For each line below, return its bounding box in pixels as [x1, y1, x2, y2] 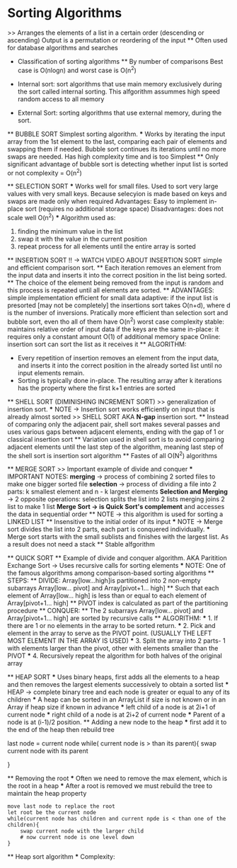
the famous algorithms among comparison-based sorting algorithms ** [7, 569, 214, 578]
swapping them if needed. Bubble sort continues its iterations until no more [7, 144, 226, 153]
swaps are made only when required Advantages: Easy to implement [7, 197, 207, 206]
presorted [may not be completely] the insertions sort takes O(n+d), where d [7, 301, 231, 309]
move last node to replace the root [7, 803, 115, 810]
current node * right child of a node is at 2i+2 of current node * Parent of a [7, 710, 226, 719]
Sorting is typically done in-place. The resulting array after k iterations [17, 376, 222, 384]
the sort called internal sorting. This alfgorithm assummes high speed [17, 87, 221, 96]
